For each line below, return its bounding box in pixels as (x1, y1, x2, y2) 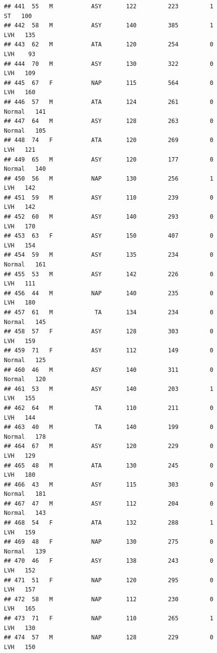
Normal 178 (4, 433, 46, 440)
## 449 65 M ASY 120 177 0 (4, 156, 214, 163)
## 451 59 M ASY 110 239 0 (4, 194, 214, 201)
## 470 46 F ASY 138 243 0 (4, 557, 214, 565)
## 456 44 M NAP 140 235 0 (4, 289, 214, 297)
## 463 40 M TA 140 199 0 (4, 424, 214, 431)
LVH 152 (4, 567, 36, 574)
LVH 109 (4, 70, 36, 77)
